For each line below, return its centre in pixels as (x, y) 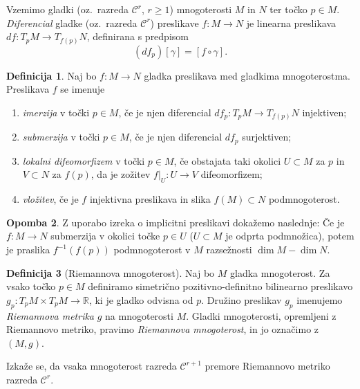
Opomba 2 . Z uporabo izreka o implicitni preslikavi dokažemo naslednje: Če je (176, 222)
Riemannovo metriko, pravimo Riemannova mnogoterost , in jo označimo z (163, 329)
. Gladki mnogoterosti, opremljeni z (261, 315)
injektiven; (324, 112)
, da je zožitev (121, 174)
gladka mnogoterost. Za (280, 272)
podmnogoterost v (152, 250)
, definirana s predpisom (138, 36)
